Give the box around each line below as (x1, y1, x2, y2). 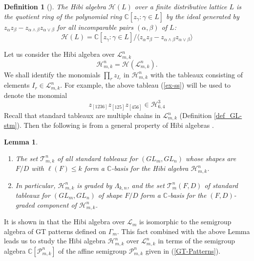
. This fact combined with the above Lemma (117, 226, 250, 236)
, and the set (127, 180, 165, 190)
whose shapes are (185, 153, 236, 163)
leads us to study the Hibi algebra (4, 236, 106, 246)
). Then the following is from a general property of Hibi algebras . (17, 120, 214, 130)
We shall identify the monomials (4, 69, 101, 79)
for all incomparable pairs (57, 22, 134, 32)
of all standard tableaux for (57, 153, 138, 163)
